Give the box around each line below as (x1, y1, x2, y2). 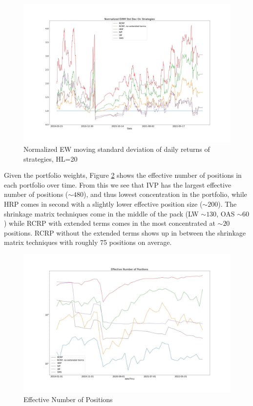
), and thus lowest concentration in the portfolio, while (84, 189, 247, 199)
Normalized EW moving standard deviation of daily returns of (23, 143, 210, 154)
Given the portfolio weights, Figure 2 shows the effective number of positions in (4, 170, 242, 180)
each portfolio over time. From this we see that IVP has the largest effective (4, 179, 232, 190)
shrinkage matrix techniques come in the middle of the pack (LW (4, 208, 199, 218)
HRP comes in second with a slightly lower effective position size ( (4, 198, 203, 209)
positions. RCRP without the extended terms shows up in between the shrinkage (4, 227, 246, 238)
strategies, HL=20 (23, 153, 78, 164)
